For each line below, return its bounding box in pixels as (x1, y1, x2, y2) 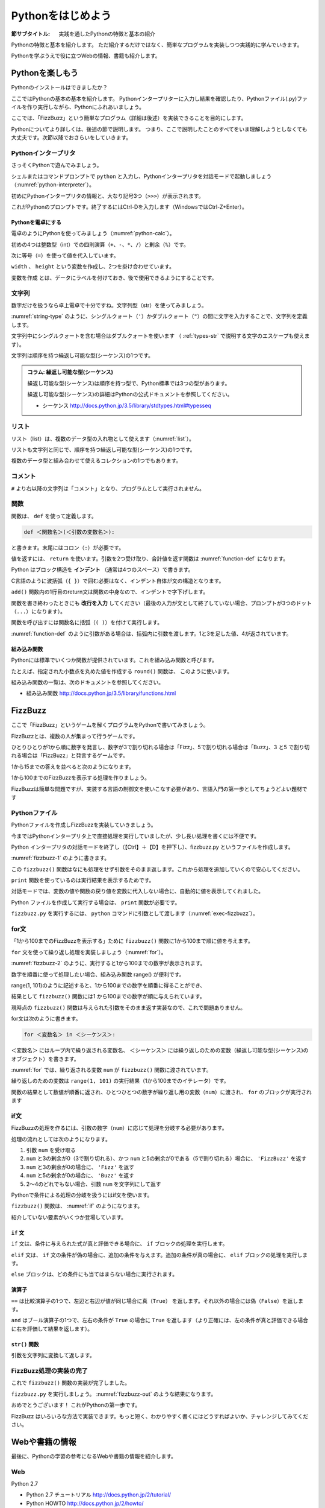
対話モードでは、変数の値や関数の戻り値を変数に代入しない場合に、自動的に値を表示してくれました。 (11, 887, 264, 895)
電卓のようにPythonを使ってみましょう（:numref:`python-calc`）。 (11, 230, 175, 237)
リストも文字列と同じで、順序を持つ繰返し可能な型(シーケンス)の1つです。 (11, 446, 196, 454)
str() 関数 (11, 1340, 39, 1348)
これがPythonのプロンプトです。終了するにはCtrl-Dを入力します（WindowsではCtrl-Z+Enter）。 (11, 203, 248, 211)
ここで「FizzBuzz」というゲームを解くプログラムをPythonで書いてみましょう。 (11, 721, 209, 729)
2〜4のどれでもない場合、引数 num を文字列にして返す (26, 1180, 161, 1188)
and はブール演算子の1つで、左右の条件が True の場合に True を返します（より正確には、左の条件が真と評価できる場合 (11, 1317, 309, 1324)
